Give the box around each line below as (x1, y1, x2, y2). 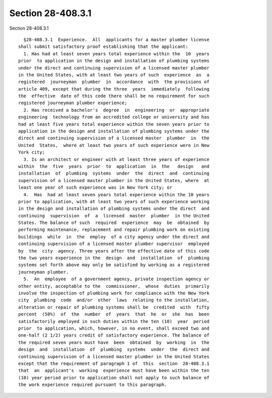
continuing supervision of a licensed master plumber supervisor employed (18, 241, 210, 247)
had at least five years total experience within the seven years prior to (18, 121, 210, 127)
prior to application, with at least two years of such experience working (18, 199, 210, 204)
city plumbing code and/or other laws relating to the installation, (18, 297, 210, 303)
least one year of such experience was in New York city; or (18, 185, 172, 191)
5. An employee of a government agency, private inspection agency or (23, 276, 210, 282)
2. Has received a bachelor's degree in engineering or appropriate (23, 107, 210, 113)
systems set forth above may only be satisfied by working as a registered (18, 262, 210, 268)
